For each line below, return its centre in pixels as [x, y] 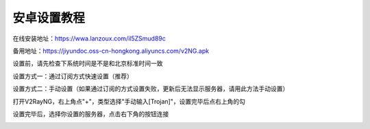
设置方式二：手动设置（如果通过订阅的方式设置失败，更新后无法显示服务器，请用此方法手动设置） [151, 89]
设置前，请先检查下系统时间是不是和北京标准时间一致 [88, 63]
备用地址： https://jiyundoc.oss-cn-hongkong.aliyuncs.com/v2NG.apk [111, 51]
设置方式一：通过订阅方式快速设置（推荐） [73, 76]
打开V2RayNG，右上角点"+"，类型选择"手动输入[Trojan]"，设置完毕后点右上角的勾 [129, 101]
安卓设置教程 [49, 18]
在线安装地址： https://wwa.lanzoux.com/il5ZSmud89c [89, 38]
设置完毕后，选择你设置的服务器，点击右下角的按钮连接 [91, 114]
